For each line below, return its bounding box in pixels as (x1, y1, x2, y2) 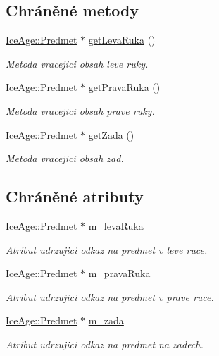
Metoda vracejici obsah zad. (6, 151, 124, 166)
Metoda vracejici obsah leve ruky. (6, 56, 149, 70)
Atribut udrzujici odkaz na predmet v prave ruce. (6, 289, 214, 304)
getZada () (88, 127, 134, 142)
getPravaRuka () (88, 80, 161, 94)
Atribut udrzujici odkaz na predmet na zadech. (6, 336, 204, 351)
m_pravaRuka (88, 266, 151, 281)
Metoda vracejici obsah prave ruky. (6, 103, 155, 118)
